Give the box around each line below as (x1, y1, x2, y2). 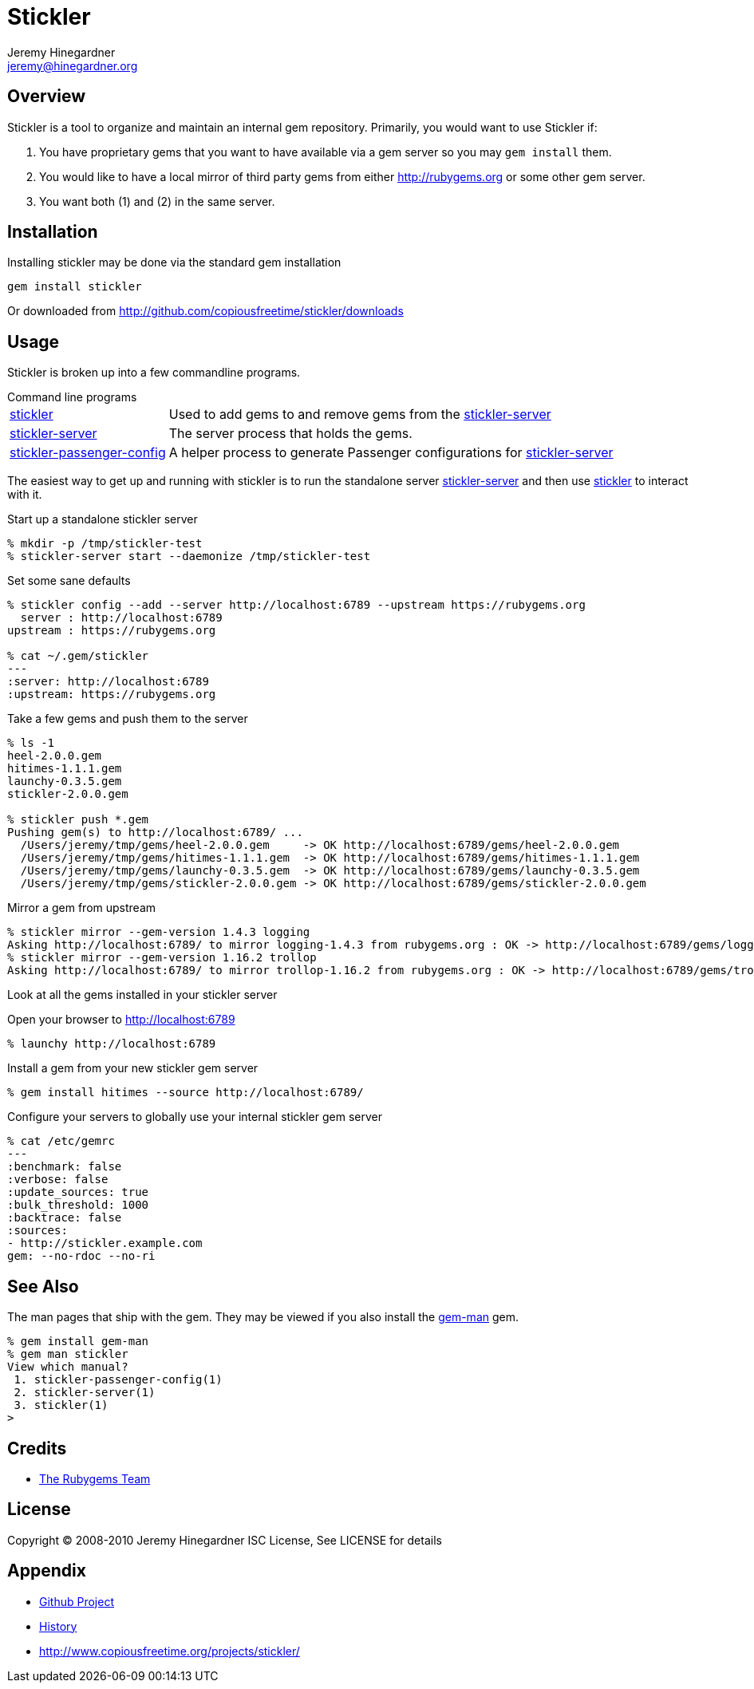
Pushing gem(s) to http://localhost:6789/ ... (7, 826, 303, 839)
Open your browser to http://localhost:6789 (7, 1012, 235, 1027)
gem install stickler (7, 280, 142, 294)
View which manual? (7, 1360, 128, 1374)
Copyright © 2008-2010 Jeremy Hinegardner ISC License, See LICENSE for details (7, 1533, 442, 1547)
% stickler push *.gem (7, 813, 149, 827)
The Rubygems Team (39, 1471, 151, 1486)
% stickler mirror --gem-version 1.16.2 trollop (7, 951, 317, 965)
